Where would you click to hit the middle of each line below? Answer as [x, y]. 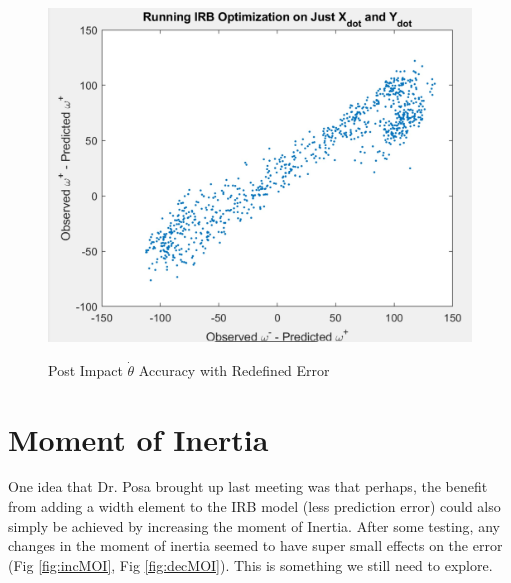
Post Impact [85, 369]
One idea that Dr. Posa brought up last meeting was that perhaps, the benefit [248, 486]
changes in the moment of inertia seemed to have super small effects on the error [255, 545]
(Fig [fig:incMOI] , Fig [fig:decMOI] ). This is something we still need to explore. [250, 564]
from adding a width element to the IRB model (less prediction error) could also [254, 506]
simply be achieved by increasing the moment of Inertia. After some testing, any [254, 525]
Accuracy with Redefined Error [234, 369]
